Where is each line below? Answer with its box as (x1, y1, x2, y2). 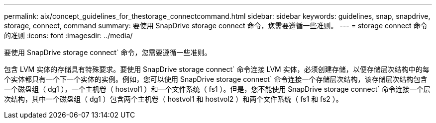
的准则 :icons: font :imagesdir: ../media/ (4, 31, 133, 40)
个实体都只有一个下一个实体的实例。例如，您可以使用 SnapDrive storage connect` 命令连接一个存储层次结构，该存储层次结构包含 (4, 75, 428, 83)
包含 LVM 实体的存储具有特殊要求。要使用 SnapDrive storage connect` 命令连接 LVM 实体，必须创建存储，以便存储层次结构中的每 (4, 65, 430, 73)
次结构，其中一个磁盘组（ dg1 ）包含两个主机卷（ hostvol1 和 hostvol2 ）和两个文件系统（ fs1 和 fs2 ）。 (4, 95, 343, 103)
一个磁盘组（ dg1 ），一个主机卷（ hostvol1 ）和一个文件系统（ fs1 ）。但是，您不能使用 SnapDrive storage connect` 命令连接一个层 (4, 85, 431, 93)
